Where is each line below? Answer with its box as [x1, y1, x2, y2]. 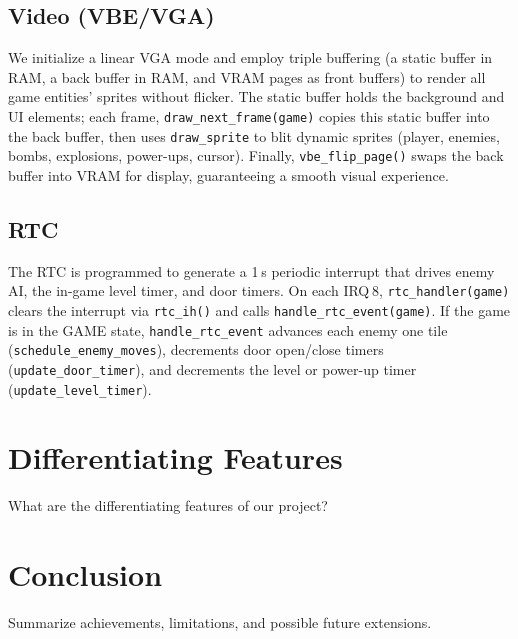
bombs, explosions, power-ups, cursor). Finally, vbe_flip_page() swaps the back [8, 145, 504, 166]
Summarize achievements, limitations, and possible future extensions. [8, 612, 432, 633]
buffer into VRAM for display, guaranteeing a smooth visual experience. [8, 164, 449, 185]
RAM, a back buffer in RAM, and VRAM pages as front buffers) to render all [8, 66, 486, 87]
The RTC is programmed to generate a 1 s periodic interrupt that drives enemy [8, 260, 495, 281]
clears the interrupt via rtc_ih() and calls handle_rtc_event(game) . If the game [8, 300, 511, 320]
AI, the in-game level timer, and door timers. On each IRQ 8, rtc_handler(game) [8, 280, 510, 301]
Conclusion [8, 554, 163, 595]
